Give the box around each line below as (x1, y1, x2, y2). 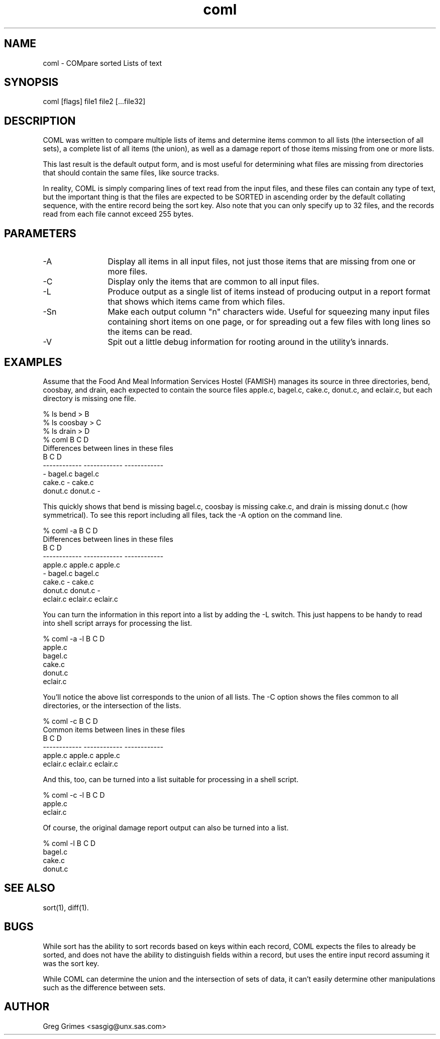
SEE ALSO (4, 882, 55, 895)
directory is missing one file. (43, 394, 136, 403)
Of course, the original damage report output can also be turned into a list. (43, 823, 289, 832)
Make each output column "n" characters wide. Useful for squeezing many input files (107, 307, 430, 317)
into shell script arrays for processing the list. (43, 618, 192, 627)
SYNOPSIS (4, 76, 59, 89)
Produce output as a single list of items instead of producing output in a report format (107, 287, 430, 297)
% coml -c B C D (43, 716, 98, 725)
